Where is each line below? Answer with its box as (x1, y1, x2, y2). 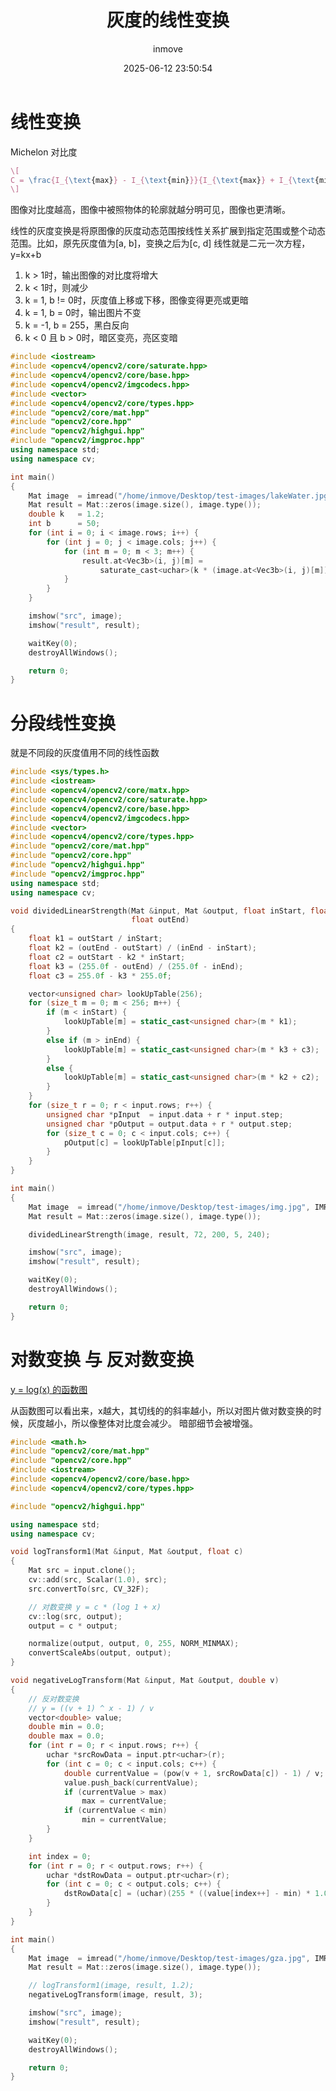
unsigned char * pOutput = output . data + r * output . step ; (46, 1119, 293, 1129)
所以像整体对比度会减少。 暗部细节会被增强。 (71, 1417, 258, 1429)
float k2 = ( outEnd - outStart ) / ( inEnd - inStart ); (28, 943, 257, 953)
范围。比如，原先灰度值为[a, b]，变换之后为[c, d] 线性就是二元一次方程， (10, 237, 311, 250)
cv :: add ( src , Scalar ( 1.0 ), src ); (28, 1575, 168, 1585)
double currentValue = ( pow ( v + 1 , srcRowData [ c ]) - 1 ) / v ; (63, 1768, 325, 1778)
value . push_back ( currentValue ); (63, 1777, 199, 1788)
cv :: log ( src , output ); (28, 1611, 123, 1621)
